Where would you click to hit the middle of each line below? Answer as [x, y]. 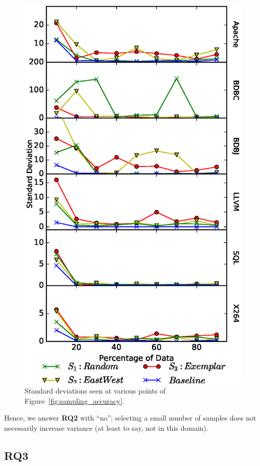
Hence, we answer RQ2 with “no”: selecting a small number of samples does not [130, 418]
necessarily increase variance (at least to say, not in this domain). [106, 427]
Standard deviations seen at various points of [95, 391]
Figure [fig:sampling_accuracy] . [75, 400]
